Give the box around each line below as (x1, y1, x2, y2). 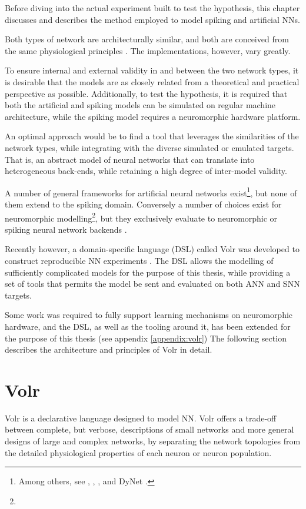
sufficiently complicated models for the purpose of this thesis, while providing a (5, 266, 291, 278)
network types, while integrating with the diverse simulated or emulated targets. (5, 141, 294, 153)
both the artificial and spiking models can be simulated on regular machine (5, 99, 276, 111)
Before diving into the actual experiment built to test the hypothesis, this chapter (5, 2, 300, 14)
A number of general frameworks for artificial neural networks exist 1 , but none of (5, 185, 297, 199)
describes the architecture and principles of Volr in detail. (5, 343, 212, 356)
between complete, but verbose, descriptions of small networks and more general (5, 423, 294, 436)
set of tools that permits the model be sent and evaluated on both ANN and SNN (5, 277, 300, 290)
